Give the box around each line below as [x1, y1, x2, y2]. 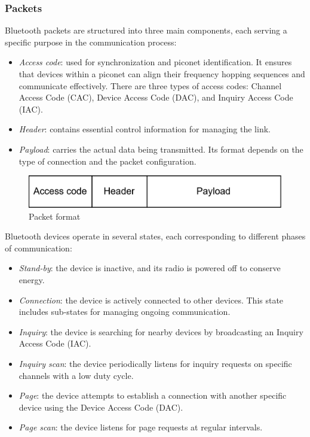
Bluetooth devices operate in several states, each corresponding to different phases [5, 230, 306, 242]
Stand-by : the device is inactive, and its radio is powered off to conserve [19, 262, 281, 274]
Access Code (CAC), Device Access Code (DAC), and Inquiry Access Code [19, 91, 293, 104]
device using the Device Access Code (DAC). [19, 400, 183, 413]
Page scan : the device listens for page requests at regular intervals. [19, 421, 263, 433]
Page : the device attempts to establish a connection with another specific [19, 389, 287, 402]
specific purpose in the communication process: [5, 35, 177, 48]
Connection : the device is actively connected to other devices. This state [19, 293, 284, 306]
